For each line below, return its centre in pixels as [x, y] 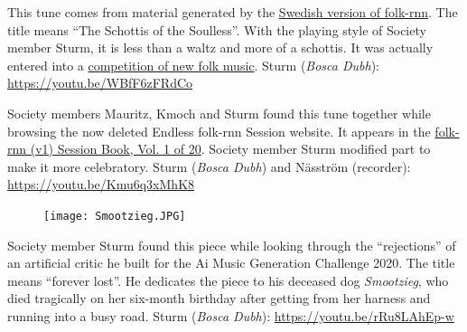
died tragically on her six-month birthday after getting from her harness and [219, 298]
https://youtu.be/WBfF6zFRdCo [100, 83]
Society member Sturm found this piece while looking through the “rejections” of [232, 245]
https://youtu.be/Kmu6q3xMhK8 [101, 184]
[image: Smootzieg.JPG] [115, 216]
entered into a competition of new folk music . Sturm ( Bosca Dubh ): [193, 65]
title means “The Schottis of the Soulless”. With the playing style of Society [217, 29]
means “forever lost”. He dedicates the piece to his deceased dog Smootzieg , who [228, 280]
